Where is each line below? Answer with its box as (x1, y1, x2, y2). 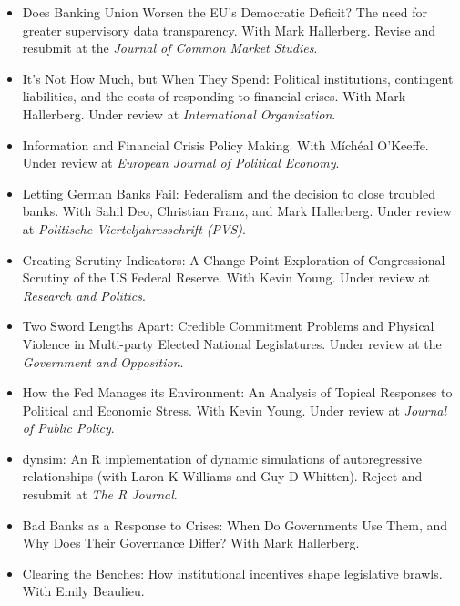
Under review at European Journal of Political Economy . (22, 153, 340, 172)
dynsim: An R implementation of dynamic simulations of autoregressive (22, 448, 422, 467)
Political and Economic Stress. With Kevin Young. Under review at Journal (22, 400, 447, 419)
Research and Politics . (22, 285, 146, 304)
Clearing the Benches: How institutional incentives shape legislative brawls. (22, 563, 443, 582)
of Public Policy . (22, 418, 115, 437)
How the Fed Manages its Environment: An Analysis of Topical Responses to (22, 383, 453, 402)
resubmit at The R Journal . (22, 485, 178, 504)
